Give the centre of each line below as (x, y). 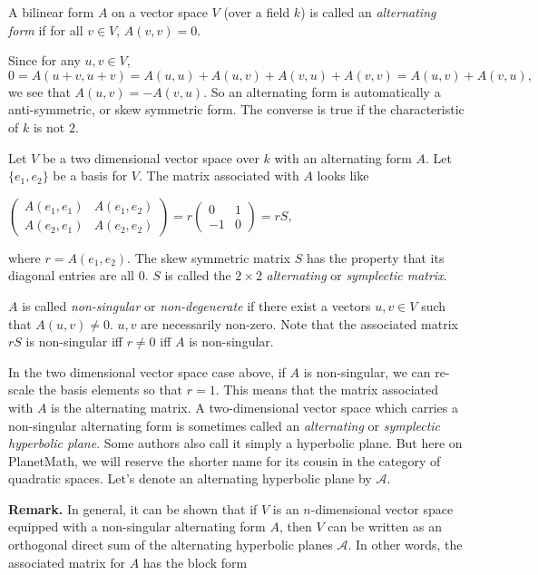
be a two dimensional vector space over (151, 157)
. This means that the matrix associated (327, 390)
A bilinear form (51, 12)
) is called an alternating (368, 12)
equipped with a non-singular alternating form (137, 526)
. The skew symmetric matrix (209, 257)
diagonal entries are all (71, 275)
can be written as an (385, 526)
